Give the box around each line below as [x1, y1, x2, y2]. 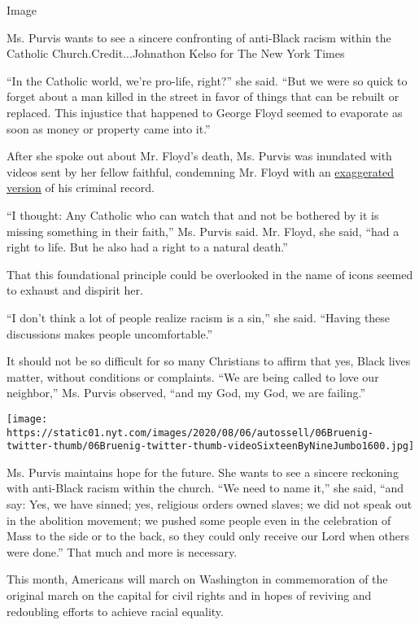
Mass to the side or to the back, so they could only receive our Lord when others [7, 527, 410, 544]
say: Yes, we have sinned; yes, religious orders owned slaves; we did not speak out [7, 496, 412, 513]
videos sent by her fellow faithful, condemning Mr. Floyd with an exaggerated [7, 163, 395, 180]
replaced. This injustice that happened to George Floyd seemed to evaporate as [7, 103, 403, 120]
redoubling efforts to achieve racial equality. [7, 602, 224, 619]
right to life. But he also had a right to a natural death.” [7, 238, 288, 256]
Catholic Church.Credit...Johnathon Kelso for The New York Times [7, 45, 345, 62]
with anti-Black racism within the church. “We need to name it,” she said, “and [7, 479, 404, 496]
